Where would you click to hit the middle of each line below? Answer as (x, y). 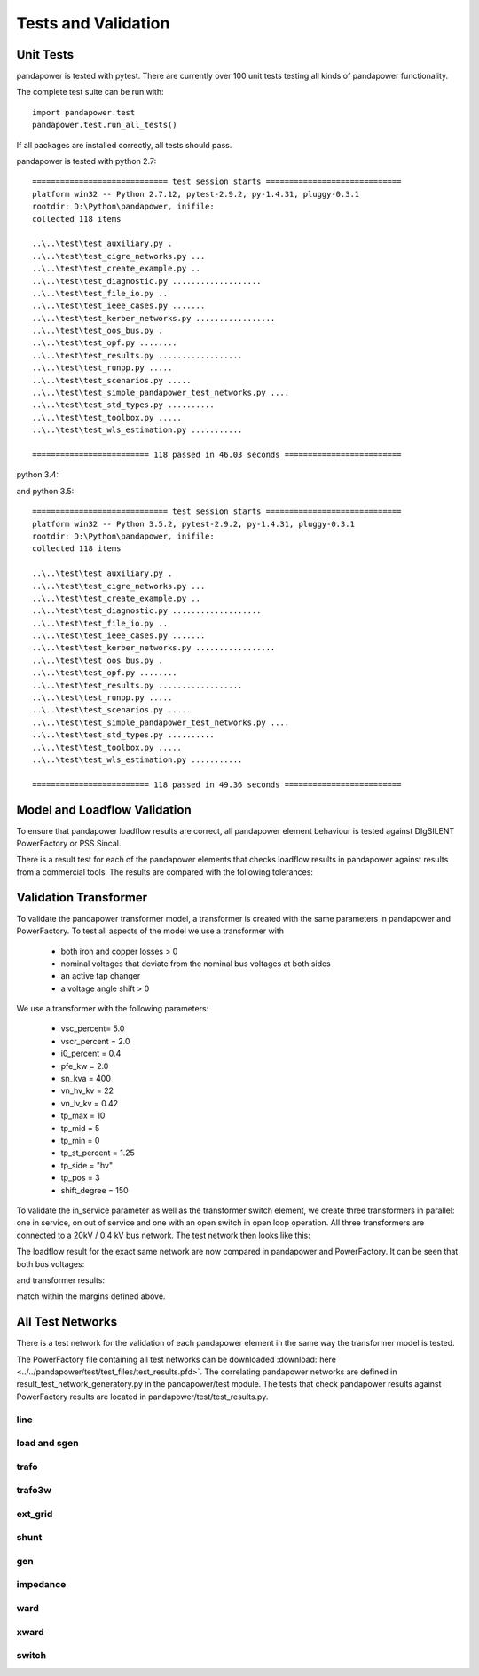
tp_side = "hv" (87, 1165)
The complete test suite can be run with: (90, 92)
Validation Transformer (82, 897)
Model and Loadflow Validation (104, 810)
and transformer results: (61, 1280)
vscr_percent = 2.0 (95, 1041)
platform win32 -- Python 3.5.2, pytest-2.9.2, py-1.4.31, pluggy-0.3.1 (193, 524)
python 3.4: (38, 475)
